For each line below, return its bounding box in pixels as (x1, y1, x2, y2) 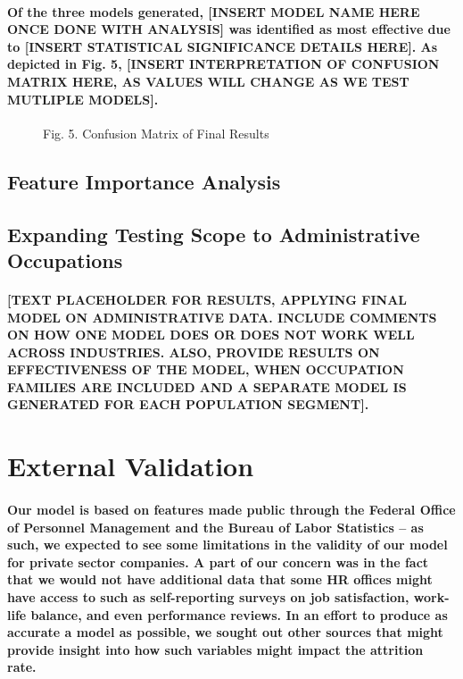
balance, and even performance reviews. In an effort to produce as (30, 605, 448, 624)
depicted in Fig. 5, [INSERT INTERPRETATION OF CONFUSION (7, 54, 440, 73)
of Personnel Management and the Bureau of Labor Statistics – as (7, 517, 424, 536)
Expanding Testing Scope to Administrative (7, 220, 420, 247)
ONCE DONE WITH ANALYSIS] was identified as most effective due (7, 20, 451, 38)
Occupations (7, 246, 123, 273)
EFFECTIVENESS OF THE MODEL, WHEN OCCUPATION (7, 360, 404, 379)
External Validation (7, 448, 254, 484)
